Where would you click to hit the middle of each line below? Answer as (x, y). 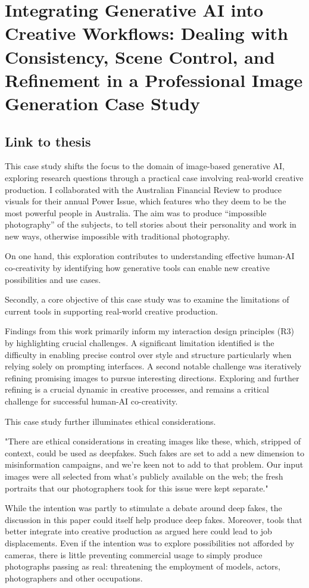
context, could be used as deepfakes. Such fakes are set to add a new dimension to (154, 452)
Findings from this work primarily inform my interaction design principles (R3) (149, 331)
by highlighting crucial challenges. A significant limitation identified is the (140, 343)
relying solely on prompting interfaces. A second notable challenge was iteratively (153, 366)
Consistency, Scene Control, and (140, 56)
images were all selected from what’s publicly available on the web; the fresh (144, 476)
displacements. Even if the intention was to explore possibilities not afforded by (150, 542)
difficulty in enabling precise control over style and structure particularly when (148, 354)
